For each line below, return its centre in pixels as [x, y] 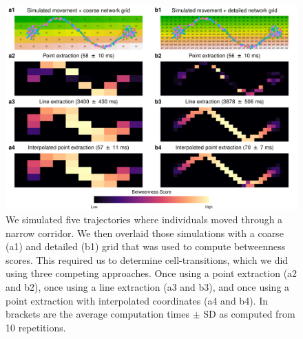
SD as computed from [249, 314]
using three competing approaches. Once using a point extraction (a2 [151, 273]
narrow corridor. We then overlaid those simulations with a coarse [145, 233]
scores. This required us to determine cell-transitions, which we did [147, 259]
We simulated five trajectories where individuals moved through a [144, 219]
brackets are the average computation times [98, 314]
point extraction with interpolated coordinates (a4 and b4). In [137, 300]
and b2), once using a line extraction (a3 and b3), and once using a [148, 287]
